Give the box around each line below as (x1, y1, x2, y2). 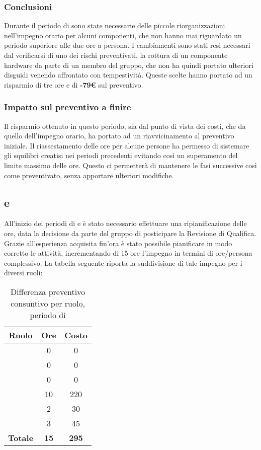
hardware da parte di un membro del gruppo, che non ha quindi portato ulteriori (4, 59, 253, 70)
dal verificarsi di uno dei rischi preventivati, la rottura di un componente (4, 50, 228, 60)
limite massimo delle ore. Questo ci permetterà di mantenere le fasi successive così (4, 160, 257, 170)
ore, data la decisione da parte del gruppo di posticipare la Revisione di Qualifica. (4, 228, 256, 238)
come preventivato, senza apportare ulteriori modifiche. (4, 170, 174, 180)
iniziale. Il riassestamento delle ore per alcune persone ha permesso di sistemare (4, 140, 249, 151)
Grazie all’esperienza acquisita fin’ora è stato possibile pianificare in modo (4, 238, 232, 248)
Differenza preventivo (10, 285, 85, 297)
